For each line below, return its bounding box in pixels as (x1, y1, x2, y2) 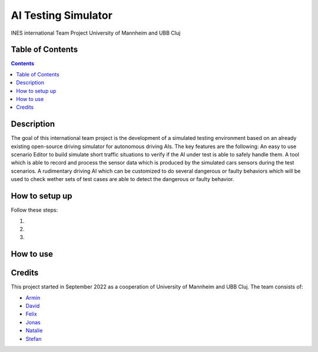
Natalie (25, 327, 43, 334)
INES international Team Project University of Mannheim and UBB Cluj (11, 29, 181, 36)
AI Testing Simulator (11, 9, 113, 22)
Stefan (25, 335, 42, 342)
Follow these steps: (11, 206, 58, 214)
